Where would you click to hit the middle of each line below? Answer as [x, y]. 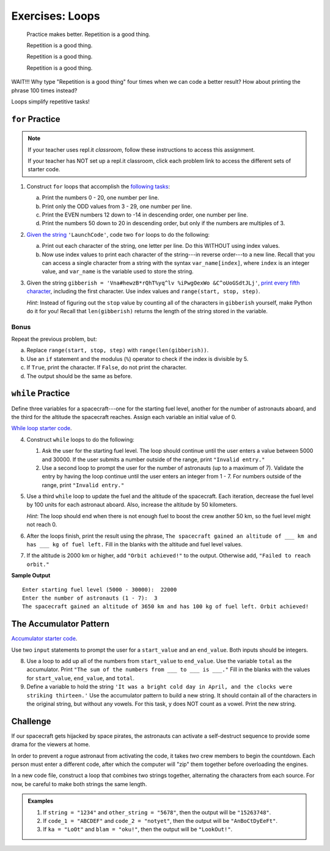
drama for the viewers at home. [51, 745]
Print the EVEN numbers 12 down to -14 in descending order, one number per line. [145, 215]
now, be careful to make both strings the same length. [79, 784]
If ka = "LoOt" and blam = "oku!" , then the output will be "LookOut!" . [138, 830]
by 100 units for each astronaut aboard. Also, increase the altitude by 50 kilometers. [132, 505]
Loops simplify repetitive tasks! [50, 102]
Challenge [31, 721]
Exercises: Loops [56, 16]
